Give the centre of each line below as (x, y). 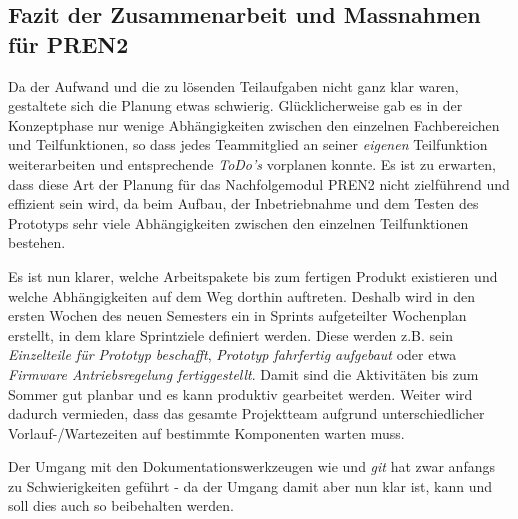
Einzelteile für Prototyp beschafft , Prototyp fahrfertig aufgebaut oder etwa (232, 354)
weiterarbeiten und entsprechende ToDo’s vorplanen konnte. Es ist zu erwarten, (252, 163)
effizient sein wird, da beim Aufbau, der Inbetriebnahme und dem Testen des (243, 203)
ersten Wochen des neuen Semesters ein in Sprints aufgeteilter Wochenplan (237, 315)
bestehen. (37, 242)
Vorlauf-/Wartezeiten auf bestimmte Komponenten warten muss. (206, 432)
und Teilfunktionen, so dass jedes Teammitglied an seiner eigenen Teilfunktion (248, 144)
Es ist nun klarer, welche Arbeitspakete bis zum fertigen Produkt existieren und (253, 275)
